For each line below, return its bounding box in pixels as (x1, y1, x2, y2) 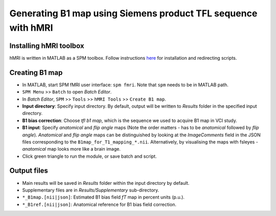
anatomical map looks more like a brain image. (22, 146, 121, 152)
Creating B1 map (9, 68, 63, 77)
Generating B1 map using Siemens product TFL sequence (9, 8, 258, 19)
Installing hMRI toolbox (9, 41, 84, 50)
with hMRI (9, 22, 53, 33)
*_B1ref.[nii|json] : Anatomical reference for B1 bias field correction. (22, 201, 176, 207)
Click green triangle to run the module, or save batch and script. (22, 153, 157, 159)
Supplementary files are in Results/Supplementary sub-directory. (22, 187, 159, 193)
